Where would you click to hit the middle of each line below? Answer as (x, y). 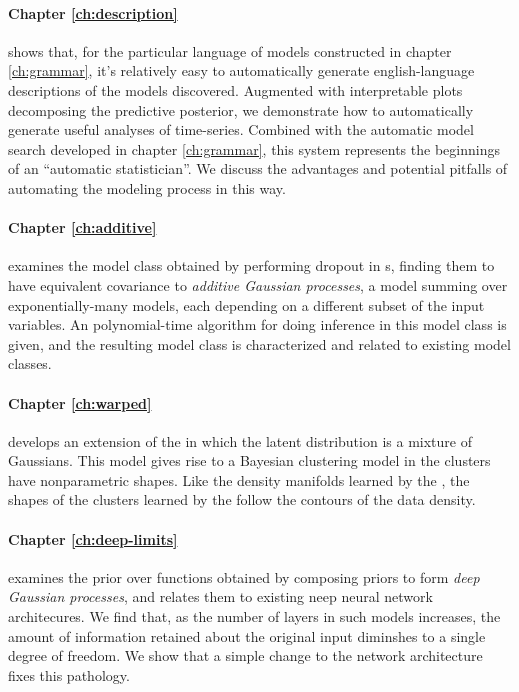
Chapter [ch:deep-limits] (93, 538)
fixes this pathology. (69, 674)
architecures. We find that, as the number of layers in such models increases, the (254, 616)
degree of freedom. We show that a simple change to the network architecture (245, 655)
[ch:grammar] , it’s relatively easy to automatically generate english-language (241, 70)
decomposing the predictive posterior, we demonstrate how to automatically (241, 109)
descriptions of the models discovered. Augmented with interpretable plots (235, 89)
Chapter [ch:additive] (82, 227)
